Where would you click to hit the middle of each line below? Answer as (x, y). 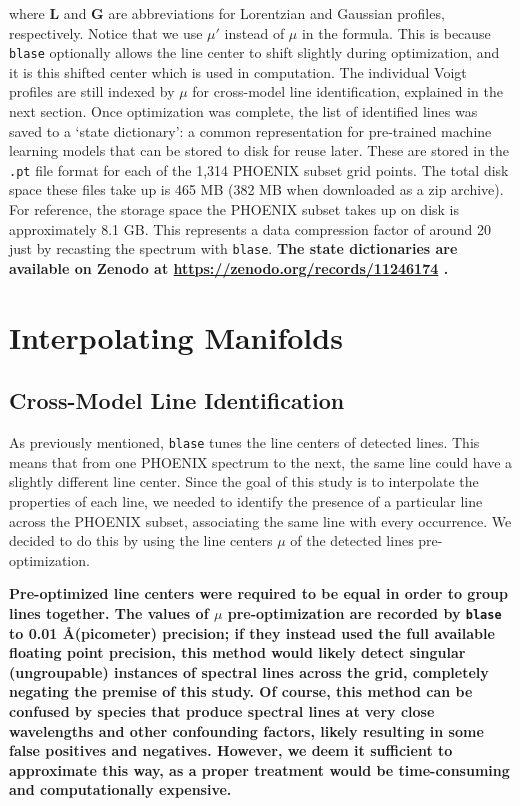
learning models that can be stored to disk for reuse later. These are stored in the (259, 150)
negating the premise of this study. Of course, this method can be (241, 691)
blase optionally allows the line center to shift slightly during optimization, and (254, 52)
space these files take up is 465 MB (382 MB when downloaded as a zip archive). (256, 189)
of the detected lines (352, 540)
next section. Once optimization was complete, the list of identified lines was (243, 111)
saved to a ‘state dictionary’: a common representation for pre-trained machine (250, 130)
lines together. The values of (109, 612)
